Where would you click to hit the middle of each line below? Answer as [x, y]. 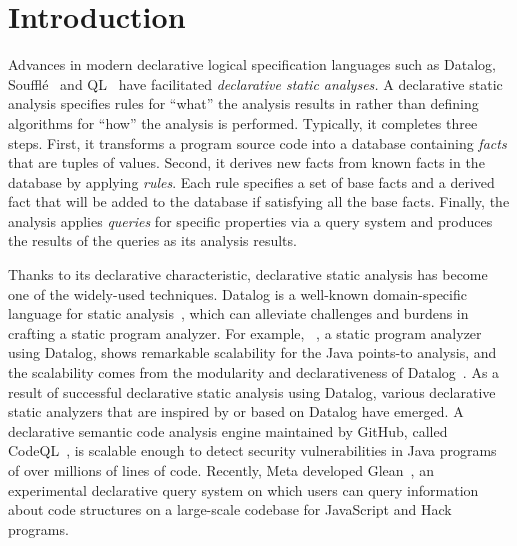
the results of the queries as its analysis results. [152, 240]
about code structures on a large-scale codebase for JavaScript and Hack [230, 509]
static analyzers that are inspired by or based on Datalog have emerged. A [236, 411]
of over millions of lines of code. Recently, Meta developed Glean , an [221, 470]
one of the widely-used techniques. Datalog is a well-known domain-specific [237, 293]
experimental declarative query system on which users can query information [243, 489]
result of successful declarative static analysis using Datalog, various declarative [252, 391]
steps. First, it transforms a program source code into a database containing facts [257, 142]
